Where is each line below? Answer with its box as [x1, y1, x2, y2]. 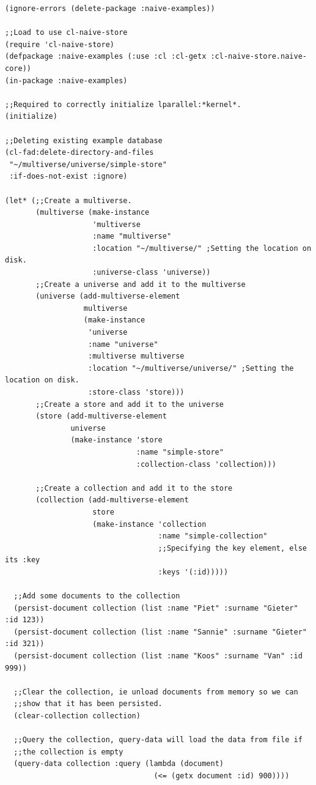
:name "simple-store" [136, 447, 224, 456]
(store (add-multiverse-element [35, 412, 167, 421]
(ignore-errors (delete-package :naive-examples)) [5, 4, 215, 13]
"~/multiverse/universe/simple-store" [9, 160, 167, 169]
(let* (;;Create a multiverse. [5, 196, 132, 205]
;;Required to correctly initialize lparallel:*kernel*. [5, 100, 241, 109]
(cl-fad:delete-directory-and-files [5, 148, 154, 157]
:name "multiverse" [92, 232, 172, 241]
